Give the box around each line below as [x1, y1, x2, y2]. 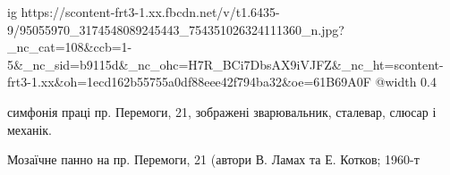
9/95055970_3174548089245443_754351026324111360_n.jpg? [7, 20, 344, 38]
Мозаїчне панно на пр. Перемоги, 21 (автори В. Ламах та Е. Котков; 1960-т [7, 150, 420, 169]
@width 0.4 [375, 72, 437, 91]
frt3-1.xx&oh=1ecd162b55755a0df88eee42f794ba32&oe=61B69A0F [7, 72, 371, 91]
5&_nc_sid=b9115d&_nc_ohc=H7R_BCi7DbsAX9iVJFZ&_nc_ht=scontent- [7, 54, 444, 73]
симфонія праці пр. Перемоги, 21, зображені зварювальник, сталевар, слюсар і [7, 102, 437, 121]
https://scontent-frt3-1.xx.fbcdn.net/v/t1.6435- [21, 3, 280, 21]
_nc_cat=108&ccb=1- [7, 37, 132, 56]
